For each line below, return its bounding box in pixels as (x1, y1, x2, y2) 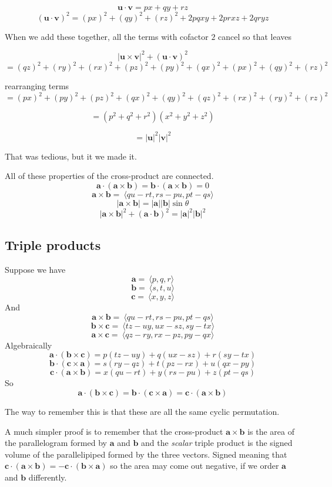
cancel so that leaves (218, 30, 292, 42)
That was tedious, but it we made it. (5, 150, 137, 162)
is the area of (247, 425, 295, 437)
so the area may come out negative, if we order (110, 459, 279, 472)
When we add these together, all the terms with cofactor (5, 30, 209, 42)
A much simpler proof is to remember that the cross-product (5, 425, 223, 437)
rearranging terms (5, 80, 69, 92)
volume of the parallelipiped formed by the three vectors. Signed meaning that (5, 448, 287, 460)
